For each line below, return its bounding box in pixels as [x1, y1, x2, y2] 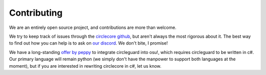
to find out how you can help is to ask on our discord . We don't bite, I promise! [9, 40, 168, 46]
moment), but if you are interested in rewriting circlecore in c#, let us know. [9, 63, 162, 69]
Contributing [9, 7, 63, 18]
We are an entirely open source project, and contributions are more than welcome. [9, 25, 177, 30]
